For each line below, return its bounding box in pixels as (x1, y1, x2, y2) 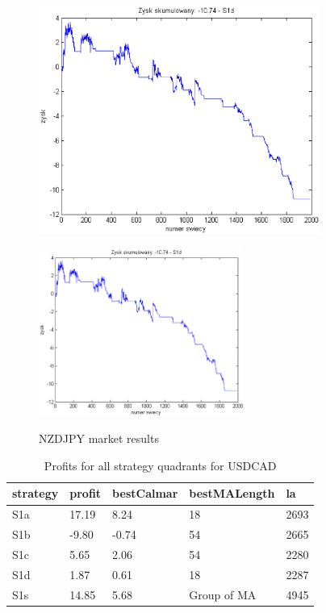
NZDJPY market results (39, 430, 159, 447)
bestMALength (189, 485, 275, 502)
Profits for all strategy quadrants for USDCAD (44, 457, 277, 473)
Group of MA (189, 586, 257, 603)
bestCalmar (112, 485, 178, 502)
